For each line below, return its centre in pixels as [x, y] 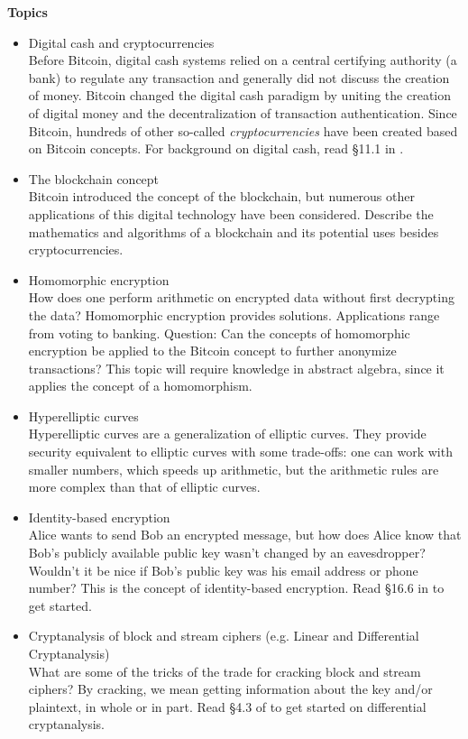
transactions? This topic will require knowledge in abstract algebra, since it [236, 368]
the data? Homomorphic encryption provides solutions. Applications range [234, 314]
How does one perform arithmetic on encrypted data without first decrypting [241, 297]
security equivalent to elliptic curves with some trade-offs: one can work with [240, 452]
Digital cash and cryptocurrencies [121, 42]
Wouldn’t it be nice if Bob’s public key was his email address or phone [223, 570]
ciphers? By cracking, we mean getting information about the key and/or [230, 689]
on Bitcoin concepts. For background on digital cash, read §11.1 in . [216, 148]
